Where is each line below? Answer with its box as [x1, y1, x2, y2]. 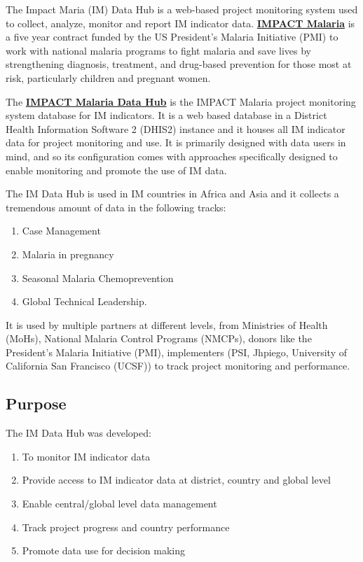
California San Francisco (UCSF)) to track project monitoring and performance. [6, 358, 350, 373]
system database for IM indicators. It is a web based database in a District [6, 108, 327, 122]
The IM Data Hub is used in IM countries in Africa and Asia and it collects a [6, 186, 339, 201]
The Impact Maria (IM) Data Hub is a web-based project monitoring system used [6, 2, 358, 16]
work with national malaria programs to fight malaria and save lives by [6, 43, 311, 57]
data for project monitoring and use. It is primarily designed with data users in [6, 135, 346, 150]
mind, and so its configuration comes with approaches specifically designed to [6, 148, 338, 163]
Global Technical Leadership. [22, 294, 147, 309]
